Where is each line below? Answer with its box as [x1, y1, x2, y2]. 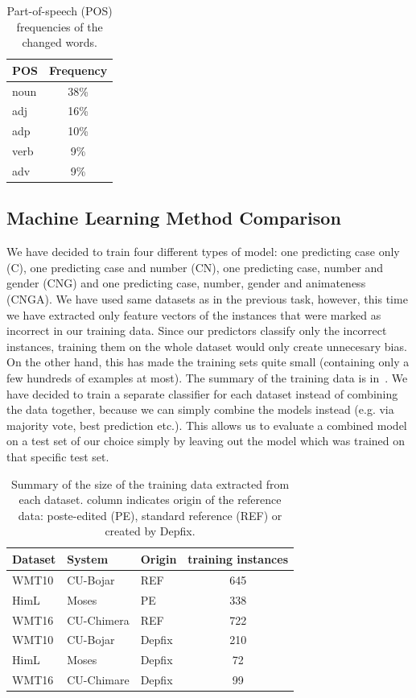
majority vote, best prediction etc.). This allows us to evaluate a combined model [6, 416, 407, 433]
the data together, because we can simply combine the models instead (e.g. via [6, 401, 394, 418]
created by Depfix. [105, 522, 196, 539]
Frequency [49, 61, 108, 78]
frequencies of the [16, 18, 103, 35]
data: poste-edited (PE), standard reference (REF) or [18, 506, 282, 523]
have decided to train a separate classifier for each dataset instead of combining [6, 385, 398, 402]
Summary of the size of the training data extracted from [10, 475, 290, 492]
